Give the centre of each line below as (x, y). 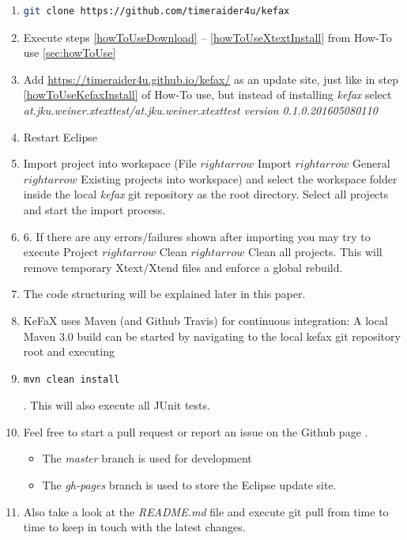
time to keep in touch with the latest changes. (134, 527)
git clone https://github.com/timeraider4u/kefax (156, 11)
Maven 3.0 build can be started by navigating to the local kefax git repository (212, 336)
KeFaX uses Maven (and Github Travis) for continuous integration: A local (205, 320)
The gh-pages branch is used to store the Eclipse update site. (189, 485)
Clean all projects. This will (315, 252)
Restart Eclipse (60, 136)
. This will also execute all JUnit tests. (117, 405)
